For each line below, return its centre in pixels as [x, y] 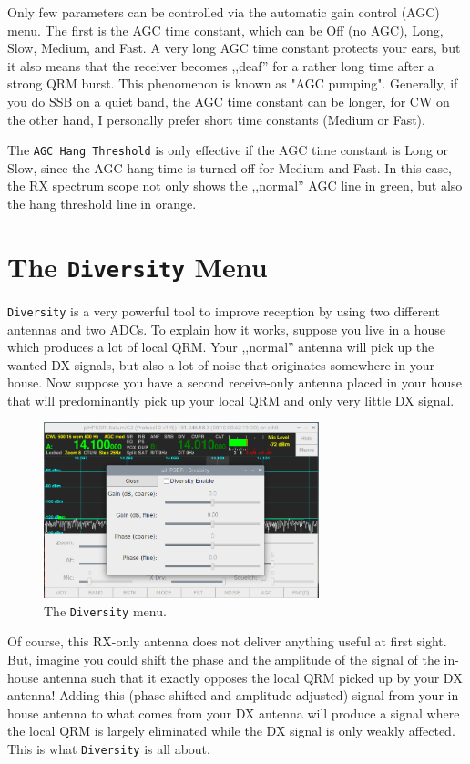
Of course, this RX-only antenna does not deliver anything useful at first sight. [227, 641]
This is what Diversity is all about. [109, 748]
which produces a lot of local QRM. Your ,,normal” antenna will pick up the [221, 347]
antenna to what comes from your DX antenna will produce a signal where [251, 712]
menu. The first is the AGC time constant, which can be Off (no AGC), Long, [225, 30]
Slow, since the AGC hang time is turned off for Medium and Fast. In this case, [230, 167]
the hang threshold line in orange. [102, 203]
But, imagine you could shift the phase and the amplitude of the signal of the [224, 659]
